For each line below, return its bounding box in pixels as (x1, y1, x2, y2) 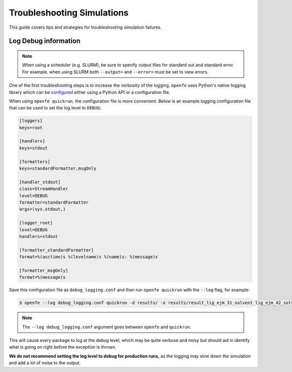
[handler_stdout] (19, 179, 61, 185)
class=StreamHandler (19, 186, 68, 192)
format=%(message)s (19, 275, 66, 280)
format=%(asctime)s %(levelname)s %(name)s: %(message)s (19, 254, 158, 260)
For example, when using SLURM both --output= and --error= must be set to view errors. (22, 69, 209, 75)
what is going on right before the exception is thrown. (9, 344, 116, 350)
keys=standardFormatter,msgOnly (19, 166, 97, 171)
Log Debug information (9, 37, 81, 45)
